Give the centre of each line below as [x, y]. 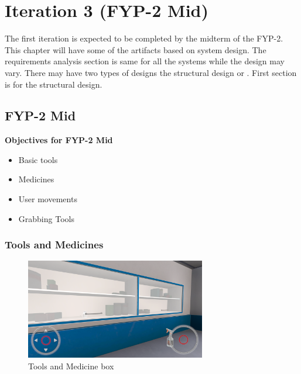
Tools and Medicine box [71, 366]
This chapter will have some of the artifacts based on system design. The [136, 49]
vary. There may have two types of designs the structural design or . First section [151, 72]
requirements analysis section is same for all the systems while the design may [145, 61]
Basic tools [38, 159]
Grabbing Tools [46, 218]
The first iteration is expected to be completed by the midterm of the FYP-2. [144, 38]
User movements [48, 199]
